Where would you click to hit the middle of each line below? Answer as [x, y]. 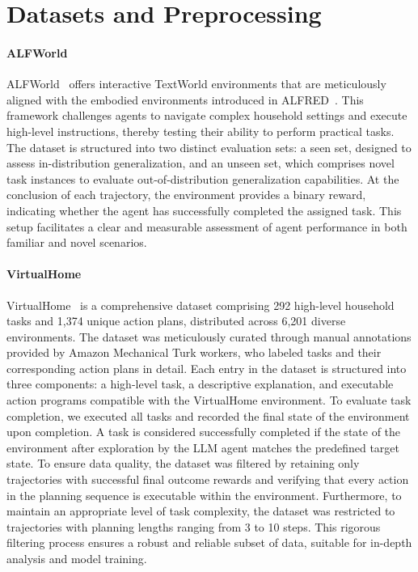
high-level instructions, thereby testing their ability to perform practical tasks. [201, 131]
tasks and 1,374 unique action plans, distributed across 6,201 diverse [176, 321]
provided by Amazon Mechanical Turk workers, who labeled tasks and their [194, 352]
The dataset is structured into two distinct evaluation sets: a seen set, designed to [209, 147]
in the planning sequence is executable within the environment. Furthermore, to [204, 495]
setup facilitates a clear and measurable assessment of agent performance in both [207, 226]
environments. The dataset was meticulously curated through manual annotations [209, 336]
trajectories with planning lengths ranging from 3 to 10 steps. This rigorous [194, 526]
